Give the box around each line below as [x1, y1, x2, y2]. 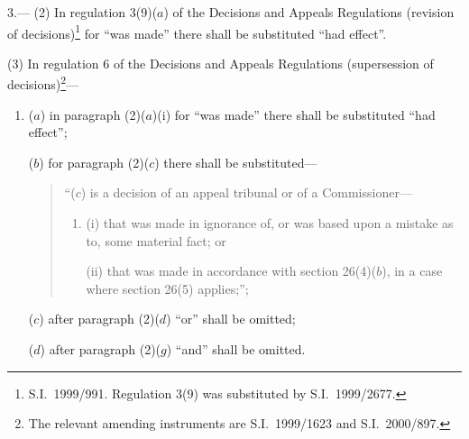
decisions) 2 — [7, 72, 79, 94]
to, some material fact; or [86, 231, 226, 250]
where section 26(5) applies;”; [86, 279, 249, 297]
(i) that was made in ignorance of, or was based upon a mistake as [86, 214, 454, 233]
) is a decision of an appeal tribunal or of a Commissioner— [80, 183, 412, 202]
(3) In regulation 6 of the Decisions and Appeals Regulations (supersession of [7, 53, 434, 72]
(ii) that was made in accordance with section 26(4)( [86, 261, 377, 280]
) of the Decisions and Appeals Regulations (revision [163, 3, 455, 21]
